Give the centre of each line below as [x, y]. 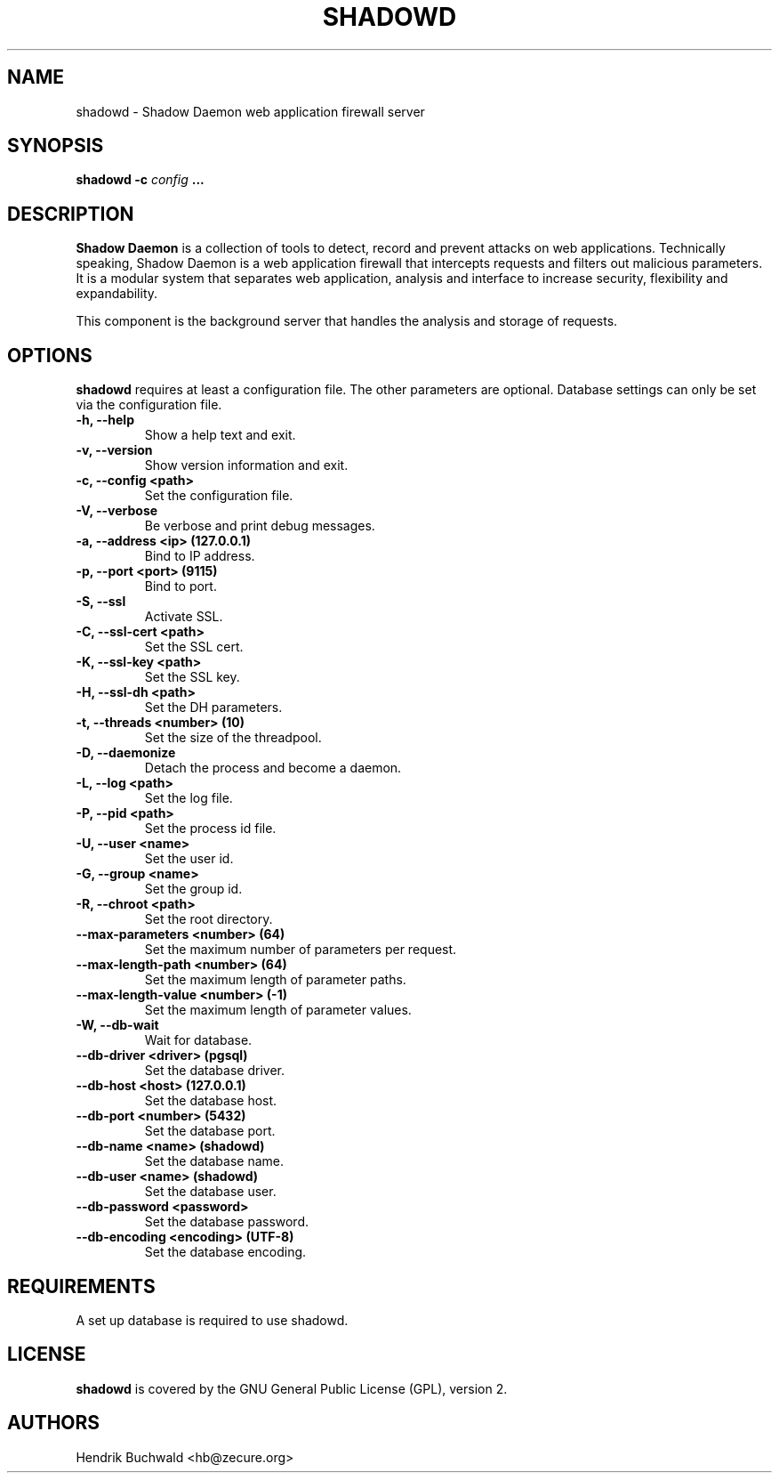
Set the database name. [214, 1161]
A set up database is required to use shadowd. [212, 1320]
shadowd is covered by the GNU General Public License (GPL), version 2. [292, 1388]
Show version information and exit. [246, 465]
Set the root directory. [209, 919]
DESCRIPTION [71, 214]
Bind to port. [181, 586]
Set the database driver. [214, 1071]
